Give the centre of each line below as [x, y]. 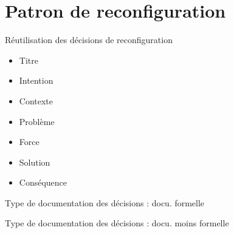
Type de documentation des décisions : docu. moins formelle [117, 223]
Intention [36, 80]
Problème [37, 121]
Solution [35, 162]
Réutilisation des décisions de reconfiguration [89, 40]
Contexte [36, 100]
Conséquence [43, 182]
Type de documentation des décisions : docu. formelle [105, 202]
